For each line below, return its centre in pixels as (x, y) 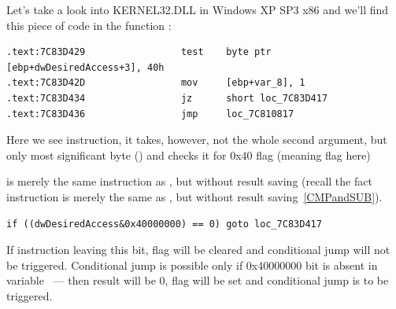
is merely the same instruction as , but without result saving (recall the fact (189, 181)
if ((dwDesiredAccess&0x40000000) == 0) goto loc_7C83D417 (164, 224)
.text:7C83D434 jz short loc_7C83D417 (167, 98)
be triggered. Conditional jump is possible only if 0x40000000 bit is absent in (192, 265)
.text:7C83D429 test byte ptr (139, 52)
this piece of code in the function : (89, 25)
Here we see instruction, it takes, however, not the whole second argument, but (197, 140)
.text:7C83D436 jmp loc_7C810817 (150, 114)
